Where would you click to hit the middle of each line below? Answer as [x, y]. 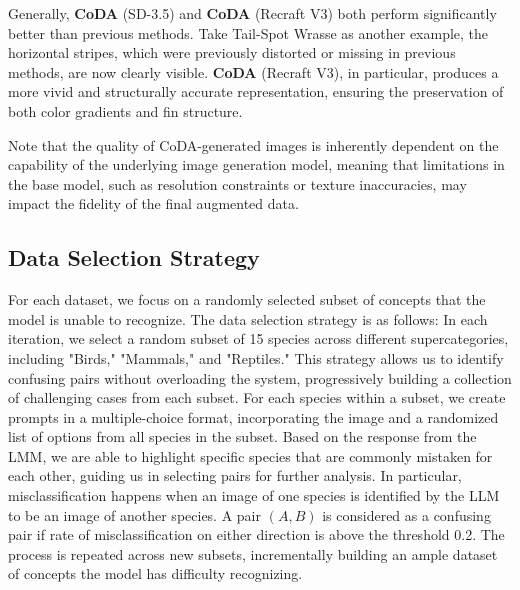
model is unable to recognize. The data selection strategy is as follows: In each [248, 318]
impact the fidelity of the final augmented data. [153, 203]
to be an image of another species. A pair [134, 514]
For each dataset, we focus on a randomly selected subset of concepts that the [247, 299]
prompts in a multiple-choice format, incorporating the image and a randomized [253, 416]
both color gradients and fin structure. [125, 110]
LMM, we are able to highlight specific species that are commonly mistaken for [250, 455]
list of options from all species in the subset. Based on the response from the [242, 436]
